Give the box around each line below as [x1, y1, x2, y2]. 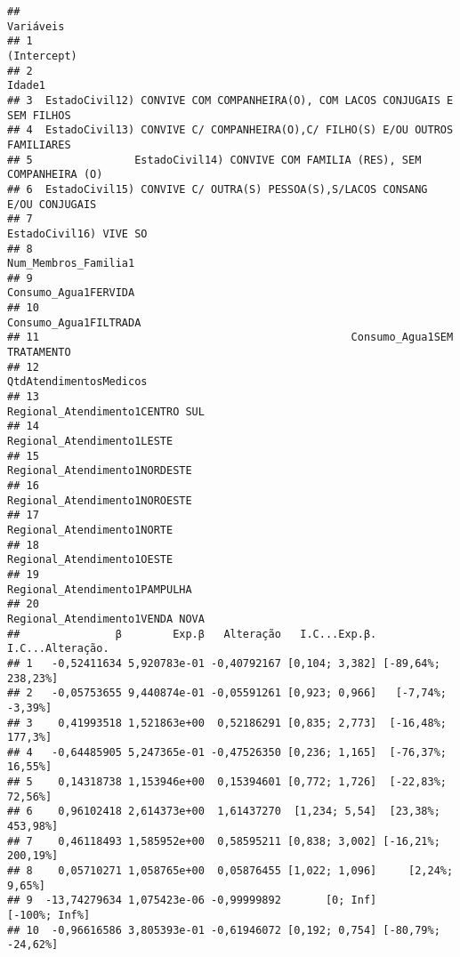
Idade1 [7, 79, 45, 92]
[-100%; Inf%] [7, 909, 91, 922]
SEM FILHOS [7, 109, 71, 122]
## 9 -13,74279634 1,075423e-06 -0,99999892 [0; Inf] [7, 894, 377, 907]
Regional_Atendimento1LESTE [7, 435, 174, 448]
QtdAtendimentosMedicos [7, 375, 148, 389]
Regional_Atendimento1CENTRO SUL [7, 405, 205, 418]
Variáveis [7, 20, 65, 33]
